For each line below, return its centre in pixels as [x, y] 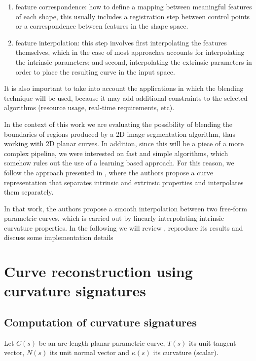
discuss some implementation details [59, 237]
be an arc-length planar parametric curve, [102, 342]
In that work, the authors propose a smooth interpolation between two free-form [126, 208]
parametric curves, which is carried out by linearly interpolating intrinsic [114, 218]
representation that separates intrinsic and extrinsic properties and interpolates [124, 182]
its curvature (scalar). [186, 352]
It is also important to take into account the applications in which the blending [124, 88]
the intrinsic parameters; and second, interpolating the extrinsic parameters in [134, 61]
